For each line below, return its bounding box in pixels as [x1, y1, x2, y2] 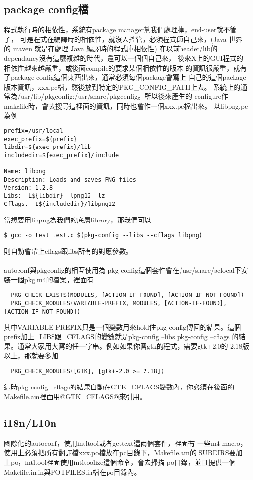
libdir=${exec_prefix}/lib [4, 144, 91, 151]
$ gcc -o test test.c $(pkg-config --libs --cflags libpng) [4, 232, 203, 239]
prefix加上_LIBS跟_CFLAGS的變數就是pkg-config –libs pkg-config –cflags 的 [4, 331, 239, 341]
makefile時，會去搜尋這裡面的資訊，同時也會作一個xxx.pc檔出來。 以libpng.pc [4, 100, 248, 111]
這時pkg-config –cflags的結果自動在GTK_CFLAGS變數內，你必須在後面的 [4, 382, 235, 392]
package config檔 [4, 1, 89, 17]
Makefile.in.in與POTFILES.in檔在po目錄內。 [4, 466, 141, 477]
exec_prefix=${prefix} [4, 135, 77, 143]
